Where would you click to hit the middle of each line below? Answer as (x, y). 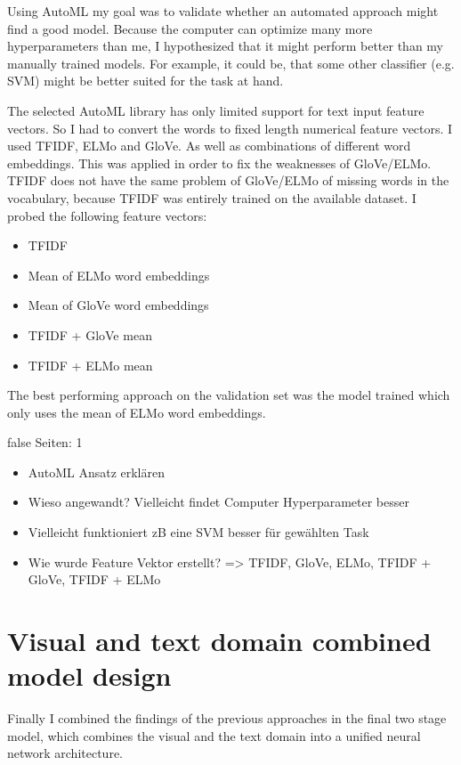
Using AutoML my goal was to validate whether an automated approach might (223, 11)
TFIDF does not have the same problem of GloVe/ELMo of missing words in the (228, 180)
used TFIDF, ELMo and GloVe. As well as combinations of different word (209, 146)
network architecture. (65, 753)
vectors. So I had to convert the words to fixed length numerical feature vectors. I (230, 128)
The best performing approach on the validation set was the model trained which (229, 395)
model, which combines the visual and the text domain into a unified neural (214, 735)
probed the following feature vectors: (107, 215)
